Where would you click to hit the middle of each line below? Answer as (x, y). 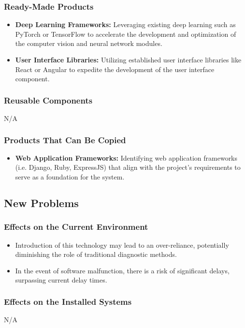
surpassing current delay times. (61, 280)
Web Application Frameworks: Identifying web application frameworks (126, 157)
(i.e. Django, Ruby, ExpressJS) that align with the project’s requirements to (128, 167)
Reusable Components (48, 100)
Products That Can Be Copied (65, 140)
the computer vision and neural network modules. (89, 43)
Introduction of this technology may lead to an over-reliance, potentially (122, 245)
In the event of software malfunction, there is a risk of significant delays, (122, 270)
